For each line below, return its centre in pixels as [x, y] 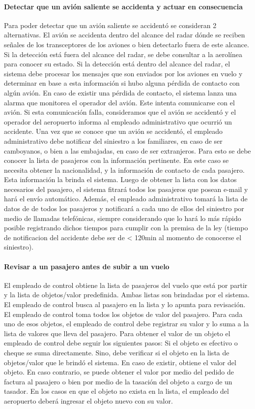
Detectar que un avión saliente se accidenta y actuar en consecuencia [123, 6]
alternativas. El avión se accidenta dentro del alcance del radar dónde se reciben [125, 35]
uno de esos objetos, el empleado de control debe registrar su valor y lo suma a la [127, 324]
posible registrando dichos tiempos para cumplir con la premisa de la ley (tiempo [126, 228]
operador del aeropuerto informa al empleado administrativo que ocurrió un [118, 121]
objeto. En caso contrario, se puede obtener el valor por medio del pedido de [119, 372]
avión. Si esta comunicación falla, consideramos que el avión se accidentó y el [120, 112]
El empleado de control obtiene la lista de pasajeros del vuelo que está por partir [126, 285]
